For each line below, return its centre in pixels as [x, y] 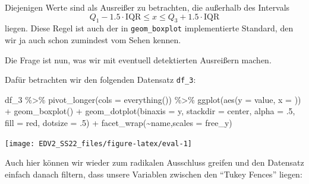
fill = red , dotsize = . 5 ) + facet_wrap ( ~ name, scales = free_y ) [119, 123]
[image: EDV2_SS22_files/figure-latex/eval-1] [98, 143]
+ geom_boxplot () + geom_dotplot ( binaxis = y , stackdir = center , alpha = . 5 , [150, 111]
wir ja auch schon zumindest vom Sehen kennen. [93, 40]
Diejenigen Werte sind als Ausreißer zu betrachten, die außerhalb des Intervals [147, 7]
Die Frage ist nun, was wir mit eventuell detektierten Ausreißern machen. [138, 59]
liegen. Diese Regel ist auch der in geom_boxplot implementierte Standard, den [149, 28]
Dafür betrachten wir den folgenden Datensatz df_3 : [100, 80]
